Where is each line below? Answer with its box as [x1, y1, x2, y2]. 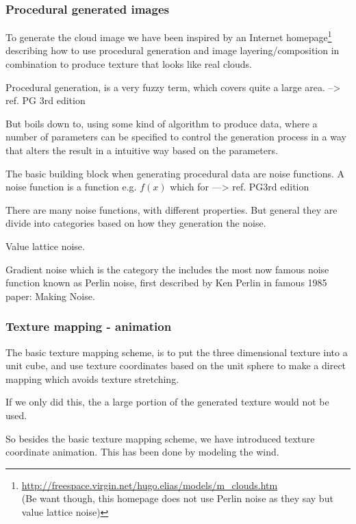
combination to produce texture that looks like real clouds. [5, 57, 253, 71]
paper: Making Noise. [5, 288, 95, 303]
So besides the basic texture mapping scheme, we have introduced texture [5, 431, 315, 445]
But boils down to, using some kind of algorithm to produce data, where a [5, 116, 318, 130]
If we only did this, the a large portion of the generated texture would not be [5, 395, 329, 409]
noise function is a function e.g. [5, 179, 137, 194]
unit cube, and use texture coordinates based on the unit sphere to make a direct [5, 358, 346, 373]
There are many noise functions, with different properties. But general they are [5, 202, 338, 216]
